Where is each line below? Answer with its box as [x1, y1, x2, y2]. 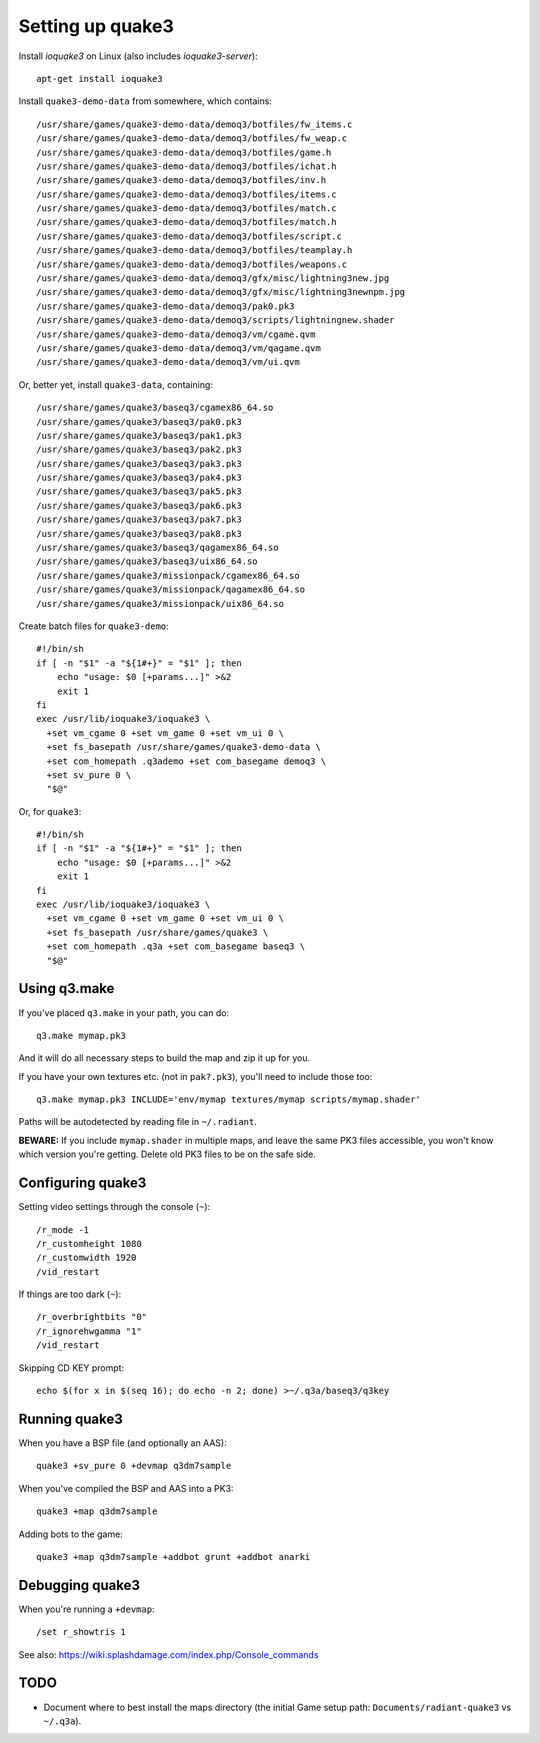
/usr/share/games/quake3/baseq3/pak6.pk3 [36, 500, 242, 511]
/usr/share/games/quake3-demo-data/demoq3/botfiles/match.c [36, 203, 337, 214]
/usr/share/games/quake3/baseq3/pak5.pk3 [36, 486, 242, 497]
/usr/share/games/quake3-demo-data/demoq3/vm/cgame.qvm [36, 328, 316, 340]
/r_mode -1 [36, 1224, 90, 1235]
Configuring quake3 [18, 1175, 147, 1192]
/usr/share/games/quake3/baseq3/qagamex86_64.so [36, 542, 279, 554]
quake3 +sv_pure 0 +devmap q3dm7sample [36, 1460, 232, 1472]
